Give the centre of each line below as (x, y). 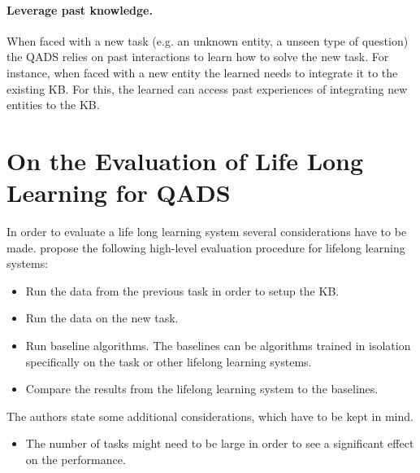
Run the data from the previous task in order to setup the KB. (182, 290)
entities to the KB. (53, 105)
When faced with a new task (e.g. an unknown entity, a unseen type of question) (208, 40)
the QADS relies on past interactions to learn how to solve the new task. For (198, 57)
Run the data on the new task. (102, 318)
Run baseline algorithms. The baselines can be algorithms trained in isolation (218, 346)
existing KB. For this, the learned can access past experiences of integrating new (207, 88)
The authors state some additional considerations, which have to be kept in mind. (210, 416)
